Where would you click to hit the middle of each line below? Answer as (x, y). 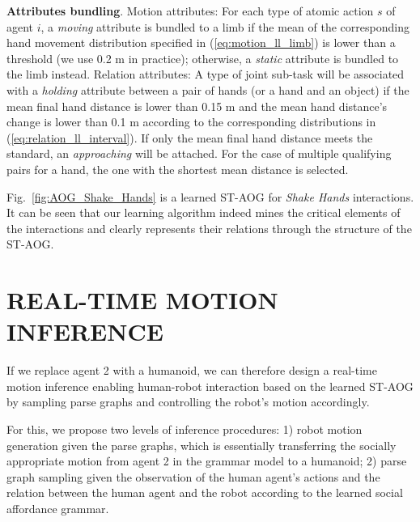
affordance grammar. (58, 508)
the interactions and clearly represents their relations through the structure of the (209, 228)
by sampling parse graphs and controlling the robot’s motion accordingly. (188, 402)
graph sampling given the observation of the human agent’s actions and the (193, 476)
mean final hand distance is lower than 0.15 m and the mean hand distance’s (197, 106)
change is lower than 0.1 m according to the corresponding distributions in (191, 122)
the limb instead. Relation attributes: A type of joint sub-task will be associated (206, 74)
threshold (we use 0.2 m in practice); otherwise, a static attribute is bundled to (203, 58)
